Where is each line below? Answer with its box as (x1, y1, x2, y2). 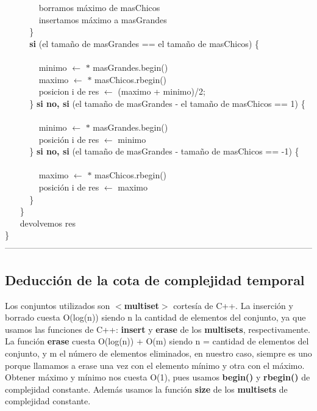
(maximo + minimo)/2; (118, 85, 205, 98)
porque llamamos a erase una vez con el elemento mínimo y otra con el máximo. (5, 358, 305, 371)
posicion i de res (38, 85, 99, 98)
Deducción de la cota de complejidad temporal (5, 270, 305, 289)
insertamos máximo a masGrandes (38, 13, 167, 26)
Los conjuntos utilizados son (5, 299, 110, 311)
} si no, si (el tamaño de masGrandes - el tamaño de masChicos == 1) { (29, 96, 305, 109)
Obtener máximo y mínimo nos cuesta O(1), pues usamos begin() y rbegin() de (5, 371, 310, 384)
